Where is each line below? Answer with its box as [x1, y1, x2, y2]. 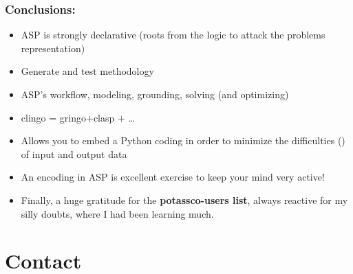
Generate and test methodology [21, 64, 154, 78]
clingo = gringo [21, 110, 86, 124]
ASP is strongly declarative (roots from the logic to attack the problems [21, 27, 325, 42]
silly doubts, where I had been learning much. [21, 206, 214, 220]
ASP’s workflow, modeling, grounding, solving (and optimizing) [21, 87, 289, 101]
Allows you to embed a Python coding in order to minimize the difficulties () [21, 133, 345, 148]
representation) [21, 41, 85, 55]
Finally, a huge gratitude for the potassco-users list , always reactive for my [21, 192, 348, 207]
